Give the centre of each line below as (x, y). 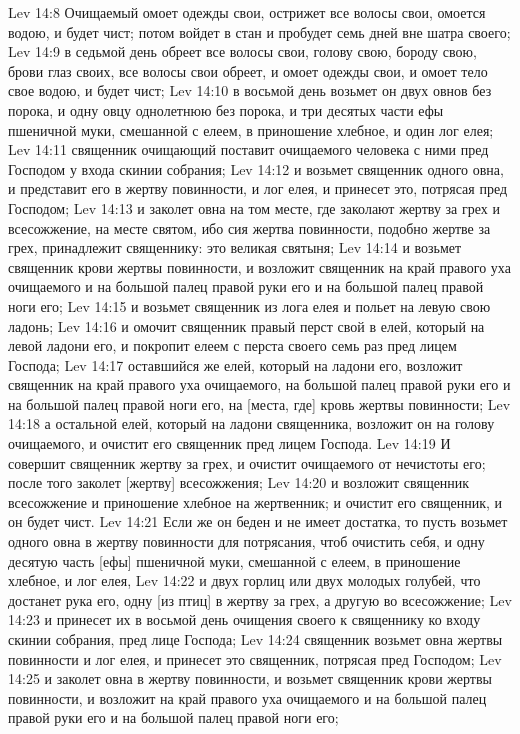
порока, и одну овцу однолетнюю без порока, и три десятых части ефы (226, 109)
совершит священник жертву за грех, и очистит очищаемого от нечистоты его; (247, 462)
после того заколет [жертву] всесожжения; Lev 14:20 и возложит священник (239, 482)
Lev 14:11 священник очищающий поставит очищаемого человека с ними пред (248, 149)
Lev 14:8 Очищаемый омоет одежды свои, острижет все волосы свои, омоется (247, 12)
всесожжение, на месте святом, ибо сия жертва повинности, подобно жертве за (249, 227)
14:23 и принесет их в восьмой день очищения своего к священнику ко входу (244, 619)
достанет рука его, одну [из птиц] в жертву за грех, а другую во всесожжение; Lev (260, 599)
